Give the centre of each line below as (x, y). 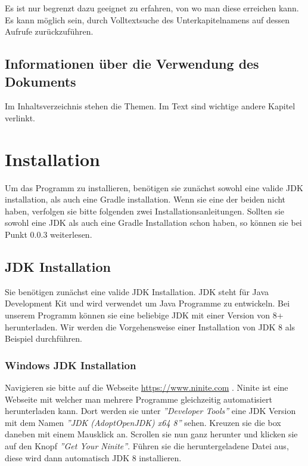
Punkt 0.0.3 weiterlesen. (49, 234)
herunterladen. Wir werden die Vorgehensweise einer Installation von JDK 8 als (150, 326)
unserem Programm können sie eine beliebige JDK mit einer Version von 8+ (144, 315)
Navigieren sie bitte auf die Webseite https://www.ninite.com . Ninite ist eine (147, 387)
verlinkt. (20, 117)
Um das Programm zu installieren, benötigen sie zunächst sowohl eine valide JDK (154, 187)
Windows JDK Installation (71, 365)
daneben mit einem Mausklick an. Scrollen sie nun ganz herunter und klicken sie (151, 434)
